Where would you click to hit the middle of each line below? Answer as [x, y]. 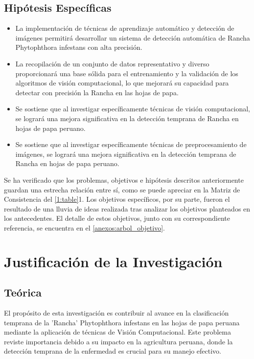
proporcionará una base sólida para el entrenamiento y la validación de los [127, 73]
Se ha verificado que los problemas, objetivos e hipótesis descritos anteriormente [124, 179]
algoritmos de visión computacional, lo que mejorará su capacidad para [122, 83]
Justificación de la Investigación [113, 261]
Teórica [23, 292]
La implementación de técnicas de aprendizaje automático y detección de [125, 28]
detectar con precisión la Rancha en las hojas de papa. [97, 92]
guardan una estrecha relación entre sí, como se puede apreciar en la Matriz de [122, 189]
